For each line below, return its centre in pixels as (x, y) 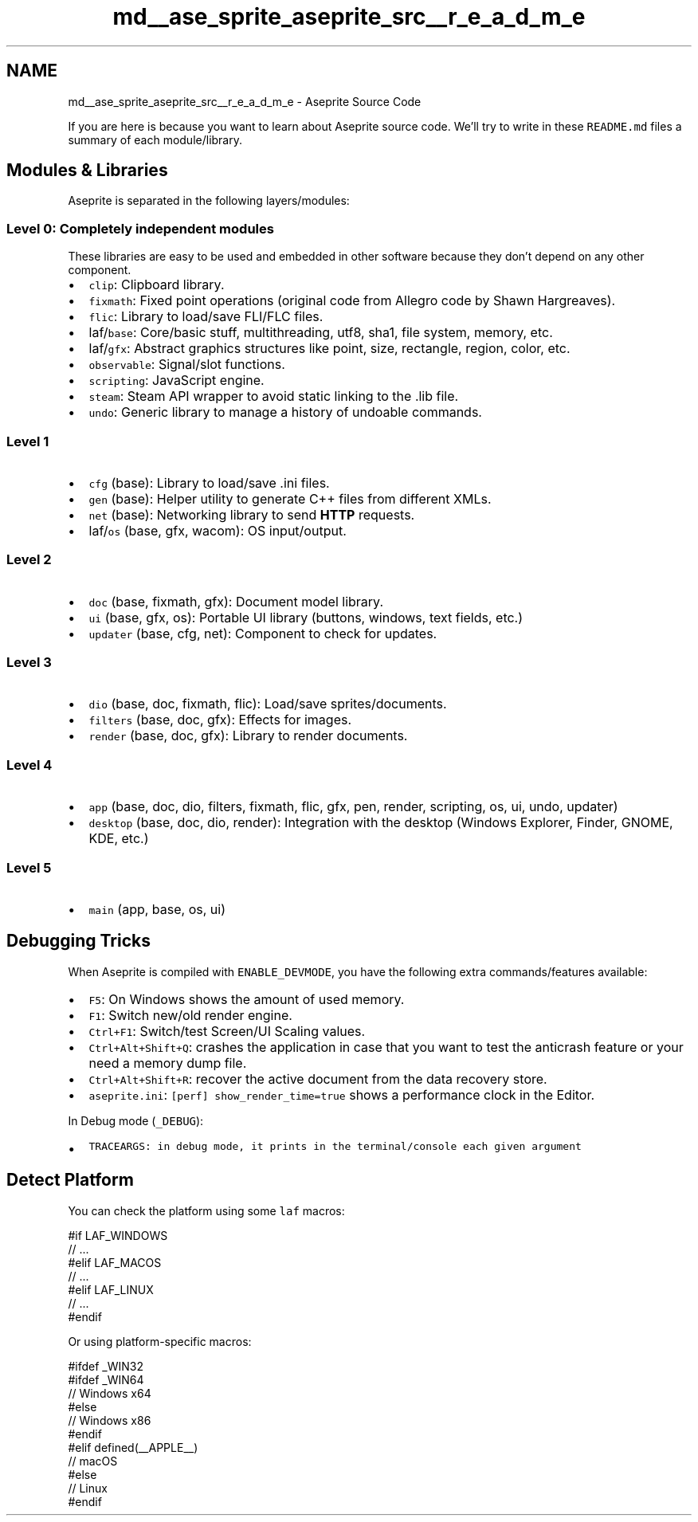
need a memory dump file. (168, 1063)
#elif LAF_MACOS (115, 1262)
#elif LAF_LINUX (111, 1289)
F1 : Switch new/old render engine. (190, 1015)
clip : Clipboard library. (157, 285)
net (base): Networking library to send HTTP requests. (252, 514)
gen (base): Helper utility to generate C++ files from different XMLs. (290, 498)
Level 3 (29, 663)
